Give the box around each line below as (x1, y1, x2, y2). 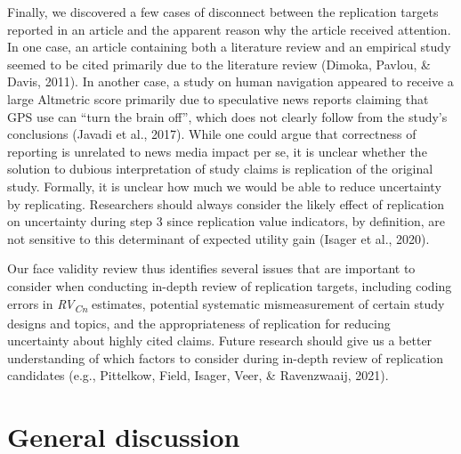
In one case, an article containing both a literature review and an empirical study (7, 37, 451, 56)
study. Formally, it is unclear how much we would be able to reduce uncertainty (7, 176, 441, 195)
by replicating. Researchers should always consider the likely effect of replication (7, 194, 445, 213)
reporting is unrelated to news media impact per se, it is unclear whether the (7, 142, 427, 160)
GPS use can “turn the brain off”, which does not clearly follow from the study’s (7, 107, 448, 126)
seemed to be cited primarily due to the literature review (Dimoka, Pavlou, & (7, 54, 431, 73)
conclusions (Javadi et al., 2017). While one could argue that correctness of (7, 125, 417, 143)
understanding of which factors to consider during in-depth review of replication (7, 348, 444, 367)
